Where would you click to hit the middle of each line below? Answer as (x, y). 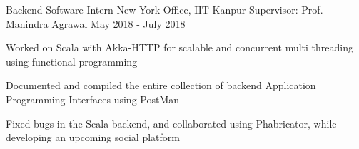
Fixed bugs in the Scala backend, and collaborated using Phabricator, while (171, 123)
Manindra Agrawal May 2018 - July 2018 (96, 23)
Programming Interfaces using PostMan (93, 99)
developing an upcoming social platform (93, 137)
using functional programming (72, 61)
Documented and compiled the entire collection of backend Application (161, 85)
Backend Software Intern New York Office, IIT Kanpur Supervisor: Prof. (165, 9)
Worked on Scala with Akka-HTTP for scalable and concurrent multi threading (180, 47)
